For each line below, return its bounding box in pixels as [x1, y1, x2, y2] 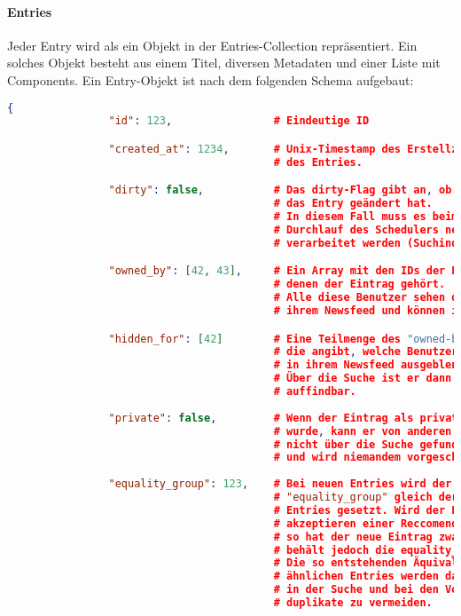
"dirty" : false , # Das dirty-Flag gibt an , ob [108, 184, 452, 197]
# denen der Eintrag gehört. [273, 278, 446, 291]
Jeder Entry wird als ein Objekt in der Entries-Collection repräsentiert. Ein [7, 36, 418, 54]
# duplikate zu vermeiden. [273, 596, 433, 610]
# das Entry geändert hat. [273, 197, 433, 210]
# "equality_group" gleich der [273, 491, 458, 504]
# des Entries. [273, 155, 363, 169]
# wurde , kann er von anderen [273, 424, 452, 438]
